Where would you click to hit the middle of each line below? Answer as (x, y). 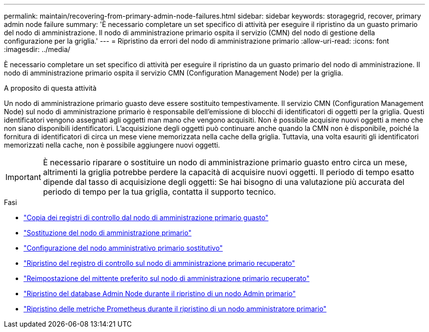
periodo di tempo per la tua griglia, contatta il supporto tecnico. (159, 192)
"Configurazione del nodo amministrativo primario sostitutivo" (123, 248)
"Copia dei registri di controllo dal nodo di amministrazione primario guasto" (146, 217)
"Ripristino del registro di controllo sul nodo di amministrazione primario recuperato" (159, 263)
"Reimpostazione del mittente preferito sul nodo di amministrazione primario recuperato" (167, 278)
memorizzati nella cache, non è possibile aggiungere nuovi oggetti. (112, 145)
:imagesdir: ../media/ (37, 49)
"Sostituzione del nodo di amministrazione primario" (107, 233)
